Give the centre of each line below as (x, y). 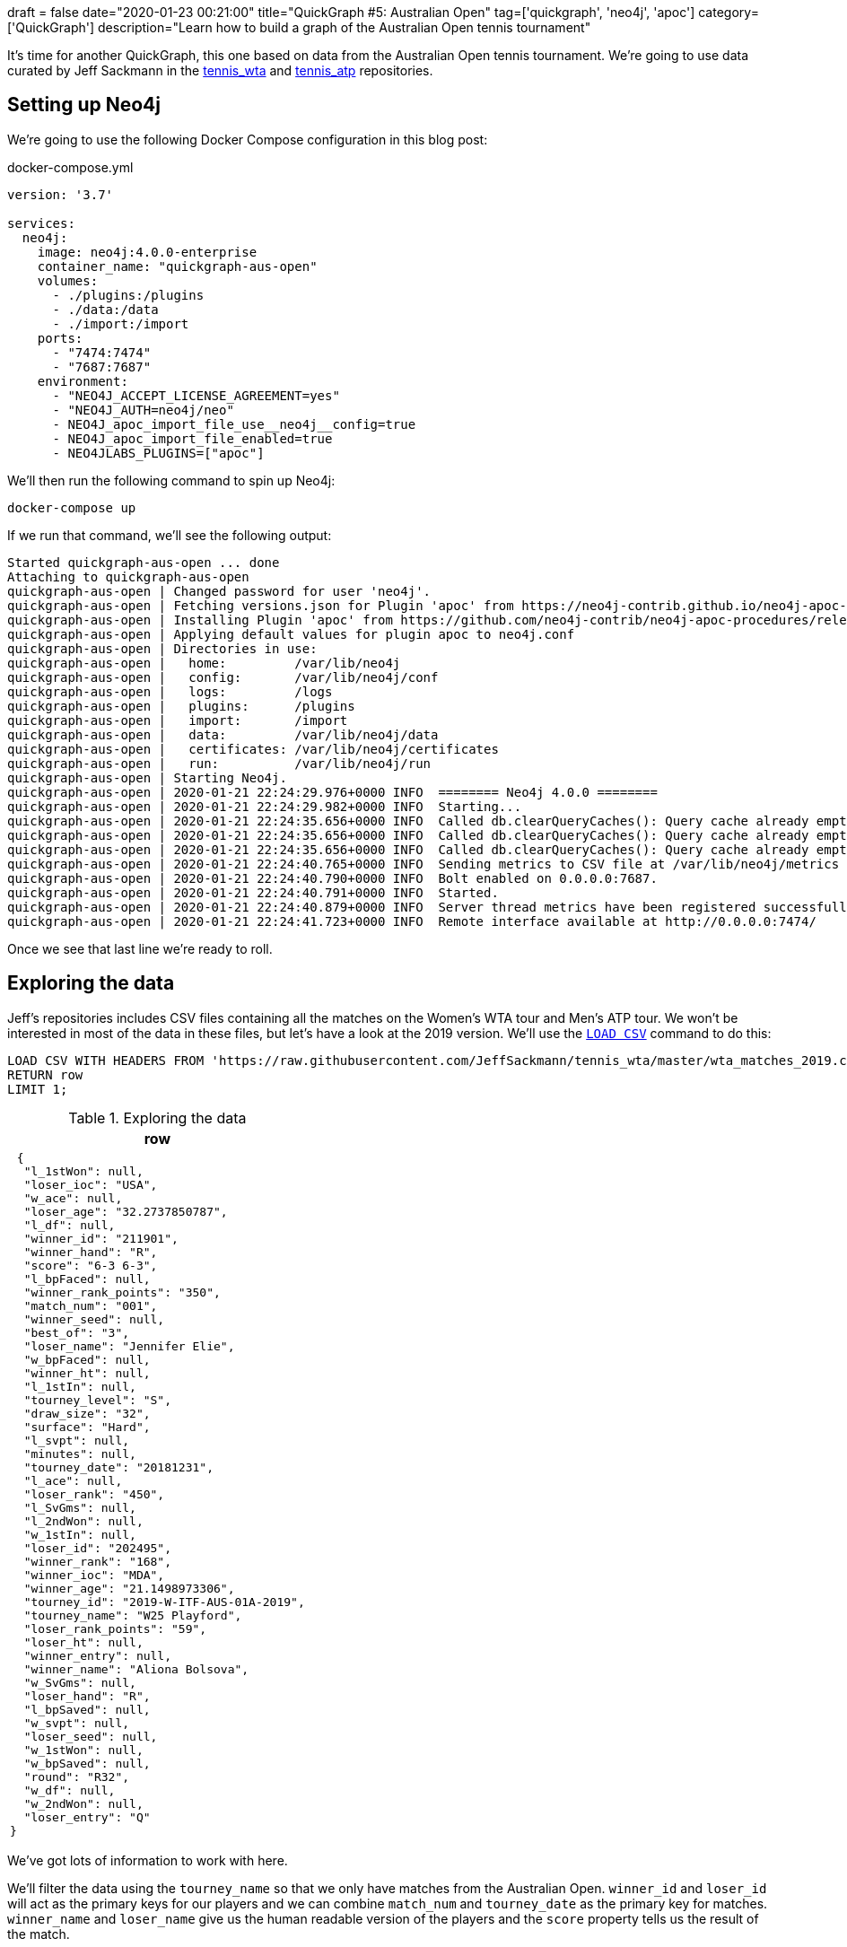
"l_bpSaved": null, (87, 1709)
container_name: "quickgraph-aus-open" (177, 266)
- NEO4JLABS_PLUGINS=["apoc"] (158, 453)
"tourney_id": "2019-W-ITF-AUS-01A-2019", (164, 1602)
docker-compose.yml (70, 167)
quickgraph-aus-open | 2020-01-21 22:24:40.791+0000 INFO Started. (253, 892)
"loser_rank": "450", (94, 1494)
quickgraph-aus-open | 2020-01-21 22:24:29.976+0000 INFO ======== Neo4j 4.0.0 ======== (332, 792)
